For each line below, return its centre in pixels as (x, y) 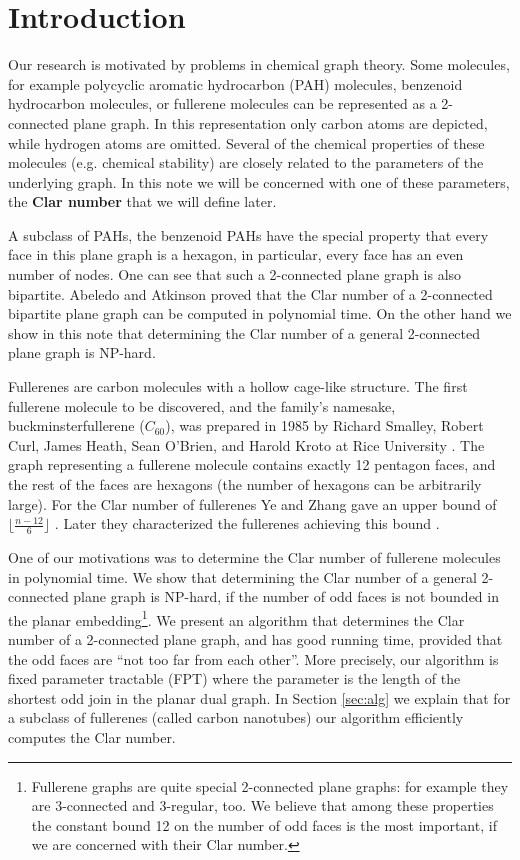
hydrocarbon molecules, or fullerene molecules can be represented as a (222, 103)
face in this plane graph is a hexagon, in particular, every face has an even (236, 254)
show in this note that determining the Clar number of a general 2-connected (244, 332)
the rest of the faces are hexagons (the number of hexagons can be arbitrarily (245, 484)
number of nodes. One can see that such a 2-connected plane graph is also (235, 274)
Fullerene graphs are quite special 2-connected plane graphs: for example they (270, 785)
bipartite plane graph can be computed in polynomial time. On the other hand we (260, 313)
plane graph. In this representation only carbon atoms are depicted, (280, 122)
